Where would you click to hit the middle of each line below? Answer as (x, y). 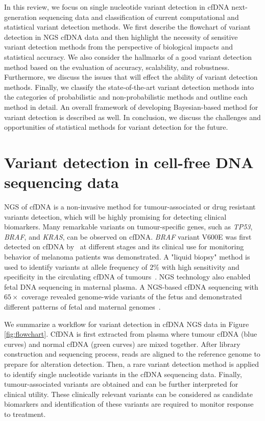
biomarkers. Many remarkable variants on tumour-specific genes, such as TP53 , (128, 227)
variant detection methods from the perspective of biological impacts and (118, 47)
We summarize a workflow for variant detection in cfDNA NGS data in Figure (127, 324)
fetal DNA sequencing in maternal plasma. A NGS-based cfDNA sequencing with (131, 286)
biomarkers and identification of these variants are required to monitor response (129, 404)
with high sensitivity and (200, 266)
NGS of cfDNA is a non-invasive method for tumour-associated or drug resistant (130, 207)
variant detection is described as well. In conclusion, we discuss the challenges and (132, 117)
